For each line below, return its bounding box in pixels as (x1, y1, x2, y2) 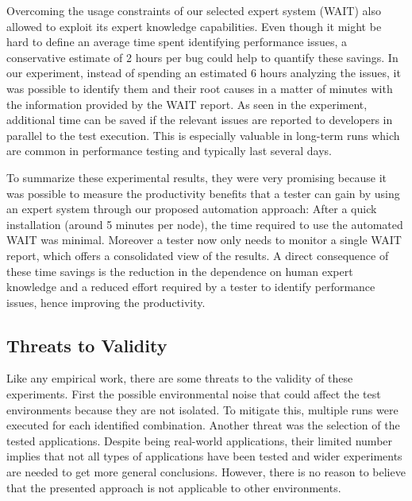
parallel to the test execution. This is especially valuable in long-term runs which (6, 126, 400, 143)
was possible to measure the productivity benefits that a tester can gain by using (6, 184, 400, 201)
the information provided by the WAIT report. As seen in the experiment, (6, 95, 368, 112)
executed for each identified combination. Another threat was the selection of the (6, 417, 400, 433)
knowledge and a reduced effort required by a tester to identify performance (6, 278, 375, 295)
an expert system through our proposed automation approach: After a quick (6, 200, 377, 217)
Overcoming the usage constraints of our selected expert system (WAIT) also (6, 2, 381, 18)
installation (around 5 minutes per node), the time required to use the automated (6, 216, 403, 232)
